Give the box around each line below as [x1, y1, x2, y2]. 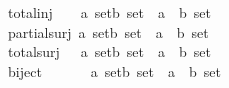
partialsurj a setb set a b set [8, 21, 209, 42]
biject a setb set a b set [8, 60, 221, 81]
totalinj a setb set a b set [8, 2, 211, 22]
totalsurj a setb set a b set [8, 41, 211, 62]
